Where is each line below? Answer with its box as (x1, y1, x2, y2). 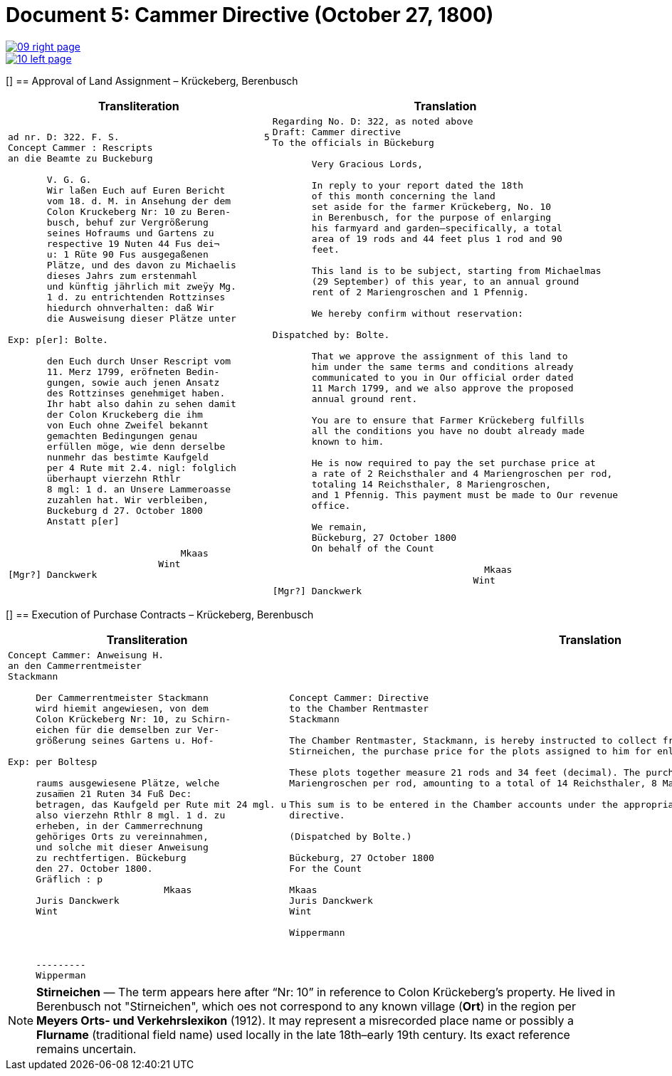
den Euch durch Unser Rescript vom (46, 356, 231, 367)
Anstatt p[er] (46, 516, 120, 527)
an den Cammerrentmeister (8, 660, 142, 671)
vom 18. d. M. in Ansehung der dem (46, 196, 231, 207)
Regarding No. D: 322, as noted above (272, 115, 473, 127)
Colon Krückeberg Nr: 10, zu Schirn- (36, 713, 231, 724)
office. (311, 500, 351, 511)
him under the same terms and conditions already (311, 361, 574, 372)
